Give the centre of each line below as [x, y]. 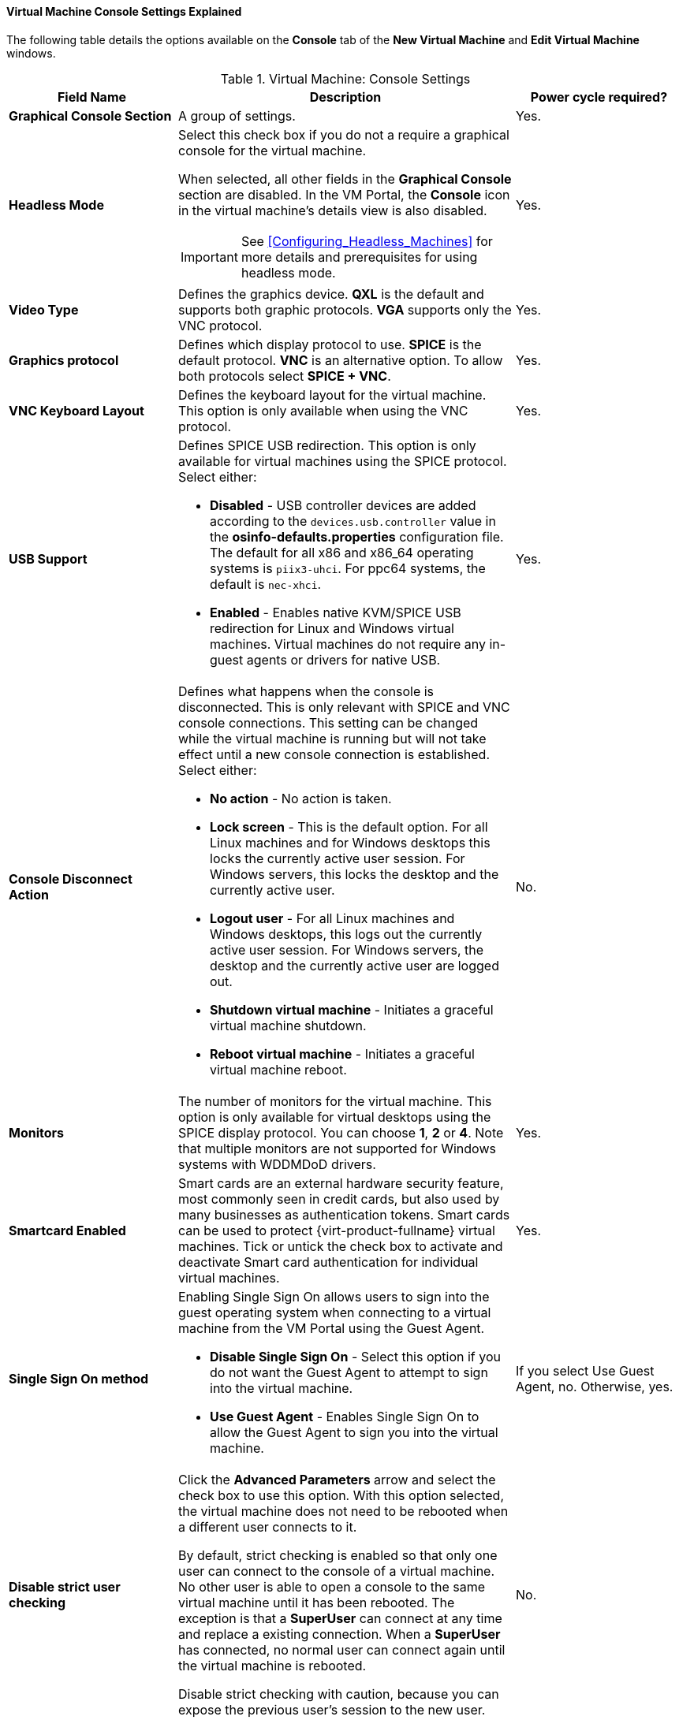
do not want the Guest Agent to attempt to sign [349, 1372]
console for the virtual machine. [272, 150]
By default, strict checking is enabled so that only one [338, 1555]
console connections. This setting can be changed [328, 722]
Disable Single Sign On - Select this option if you [356, 1356]
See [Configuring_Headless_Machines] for [367, 241]
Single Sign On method [79, 1378]
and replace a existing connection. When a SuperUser [339, 1634]
